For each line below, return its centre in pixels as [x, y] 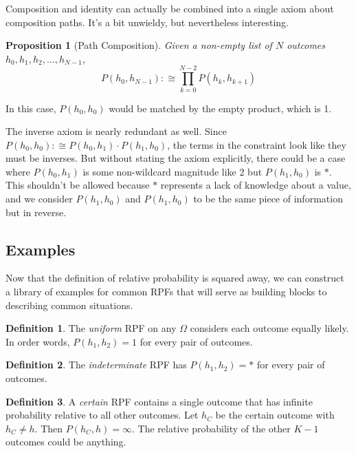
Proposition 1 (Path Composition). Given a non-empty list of [139, 45]
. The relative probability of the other [211, 428]
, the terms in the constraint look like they [257, 144]
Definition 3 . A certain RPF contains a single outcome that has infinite [159, 401]
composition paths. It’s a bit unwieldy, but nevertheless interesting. [147, 22]
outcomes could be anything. [66, 442]
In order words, [38, 341]
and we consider [39, 199]
